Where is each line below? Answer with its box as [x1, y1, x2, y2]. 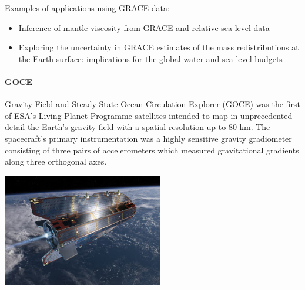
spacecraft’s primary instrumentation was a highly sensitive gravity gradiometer [5, 132, 292, 144]
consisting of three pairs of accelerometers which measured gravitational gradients [5, 144, 299, 156]
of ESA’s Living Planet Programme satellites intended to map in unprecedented [5, 109, 293, 121]
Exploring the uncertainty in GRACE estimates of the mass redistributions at [18, 41, 299, 53]
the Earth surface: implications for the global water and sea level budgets [18, 52, 283, 64]
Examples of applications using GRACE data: [5, 2, 170, 13]
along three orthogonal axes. [5, 155, 107, 168]
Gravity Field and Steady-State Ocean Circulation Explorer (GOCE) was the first [5, 98, 300, 110]
